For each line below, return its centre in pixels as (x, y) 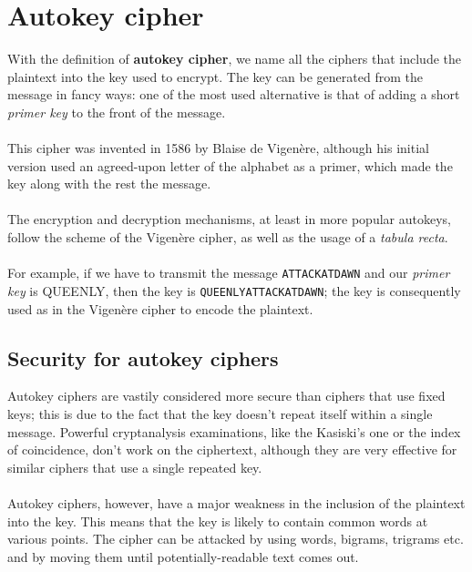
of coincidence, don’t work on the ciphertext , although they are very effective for (232, 449)
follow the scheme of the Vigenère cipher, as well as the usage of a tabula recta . (228, 237)
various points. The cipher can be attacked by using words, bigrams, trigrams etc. (236, 539)
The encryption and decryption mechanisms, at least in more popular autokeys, (229, 219)
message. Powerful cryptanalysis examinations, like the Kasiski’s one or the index (234, 431)
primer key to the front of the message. (117, 112)
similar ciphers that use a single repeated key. (135, 467)
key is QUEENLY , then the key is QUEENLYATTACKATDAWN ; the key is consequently (234, 290)
